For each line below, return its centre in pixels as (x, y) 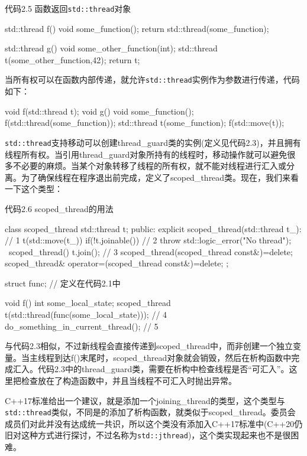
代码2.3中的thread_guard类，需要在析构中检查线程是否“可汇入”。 (163, 369)
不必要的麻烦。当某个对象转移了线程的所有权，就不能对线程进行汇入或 (149, 166)
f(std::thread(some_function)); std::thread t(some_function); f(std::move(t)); (145, 123)
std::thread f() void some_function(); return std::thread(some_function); (137, 28)
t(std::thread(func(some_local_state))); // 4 (86, 315)
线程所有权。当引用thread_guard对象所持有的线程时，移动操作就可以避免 (146, 154)
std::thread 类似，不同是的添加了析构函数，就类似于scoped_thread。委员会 (150, 412)
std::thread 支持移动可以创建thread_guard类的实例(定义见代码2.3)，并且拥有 (153, 142)
